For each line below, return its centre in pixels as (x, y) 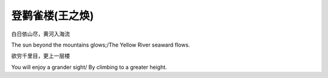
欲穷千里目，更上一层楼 (40, 56)
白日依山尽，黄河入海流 (40, 34)
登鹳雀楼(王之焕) (53, 16)
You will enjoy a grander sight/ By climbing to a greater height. (89, 67)
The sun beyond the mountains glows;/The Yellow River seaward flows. (101, 45)
